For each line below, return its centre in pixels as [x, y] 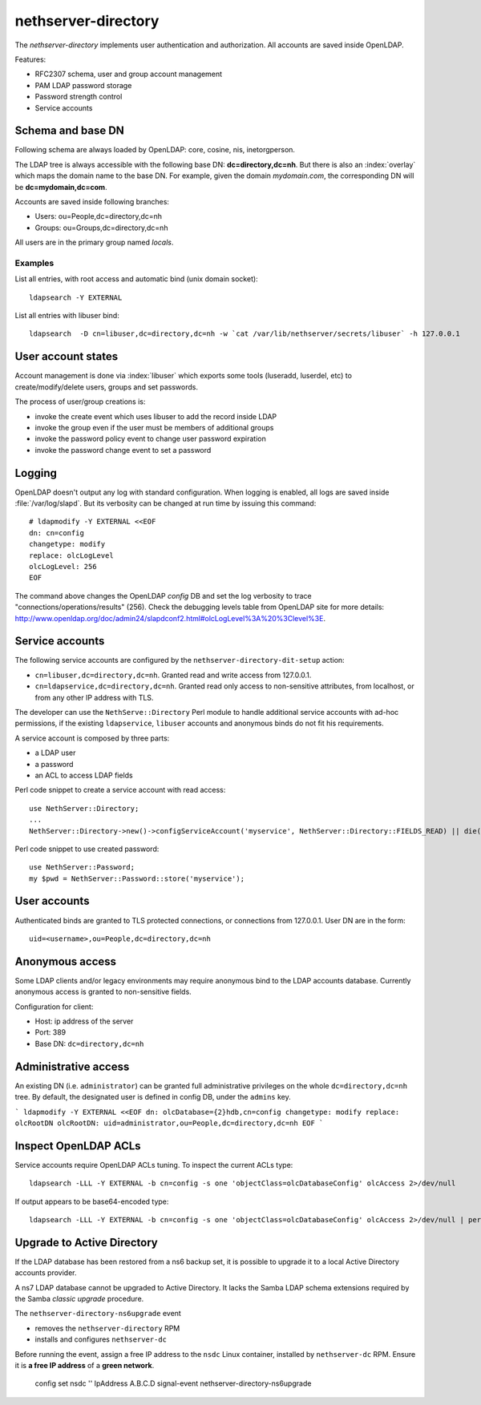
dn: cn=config [57, 533]
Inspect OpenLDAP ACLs [78, 1146]
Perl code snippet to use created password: [87, 849]
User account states [67, 357]
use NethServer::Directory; [84, 808]
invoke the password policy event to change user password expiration [150, 439]
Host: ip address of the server [84, 1021]
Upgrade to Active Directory [86, 1242]
